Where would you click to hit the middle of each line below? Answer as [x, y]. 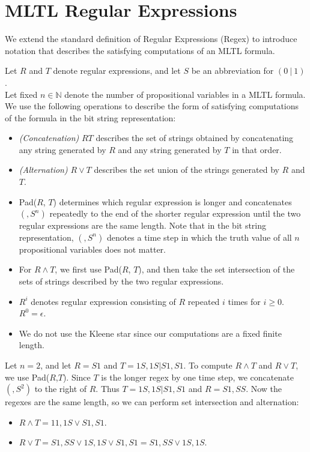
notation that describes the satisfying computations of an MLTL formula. [140, 50]
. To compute [208, 365]
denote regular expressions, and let [117, 71]
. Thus [108, 389]
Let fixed [21, 94]
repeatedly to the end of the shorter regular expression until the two [175, 213]
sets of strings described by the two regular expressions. [121, 281]
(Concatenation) [49, 138]
